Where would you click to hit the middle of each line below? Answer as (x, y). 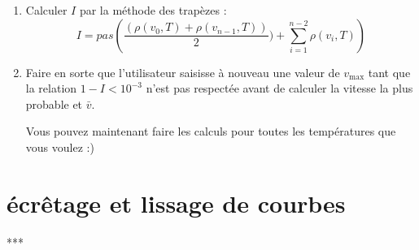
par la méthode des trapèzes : (153, 10)
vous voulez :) (60, 147)
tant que (389, 72)
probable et (54, 103)
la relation (51, 88)
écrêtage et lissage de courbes (176, 203)
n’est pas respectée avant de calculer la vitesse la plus (279, 88)
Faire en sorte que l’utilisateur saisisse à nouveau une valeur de (183, 72)
